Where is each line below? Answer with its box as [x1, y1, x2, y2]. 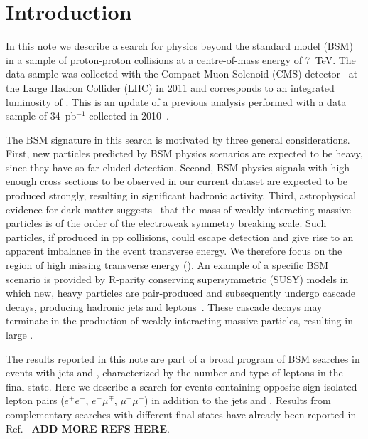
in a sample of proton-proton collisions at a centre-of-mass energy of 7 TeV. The [6, 52, 356, 67]
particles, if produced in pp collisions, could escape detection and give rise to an [6, 229, 354, 244]
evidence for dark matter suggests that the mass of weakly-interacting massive [6, 201, 351, 216]
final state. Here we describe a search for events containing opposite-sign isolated [6, 379, 357, 393]
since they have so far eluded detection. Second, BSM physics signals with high [6, 159, 350, 174]
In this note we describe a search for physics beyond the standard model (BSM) [6, 38, 353, 53]
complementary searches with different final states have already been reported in [6, 406, 357, 421]
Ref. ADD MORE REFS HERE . [6, 421, 170, 435]
